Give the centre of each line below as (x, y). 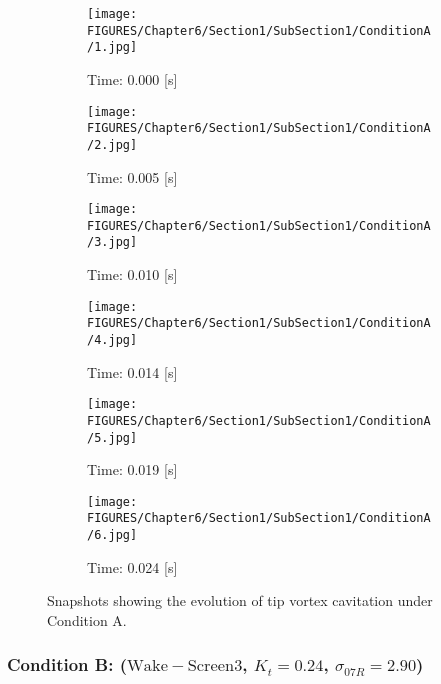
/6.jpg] (112, 535)
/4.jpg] (112, 340)
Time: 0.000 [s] (132, 78)
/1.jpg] (112, 47)
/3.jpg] (112, 242)
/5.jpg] (112, 437)
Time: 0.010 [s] (132, 274)
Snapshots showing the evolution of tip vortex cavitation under (240, 600)
